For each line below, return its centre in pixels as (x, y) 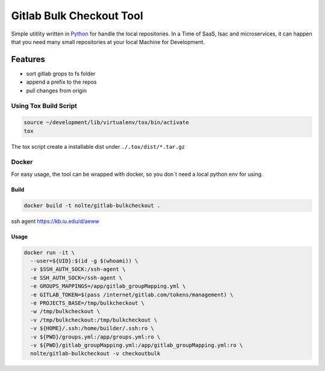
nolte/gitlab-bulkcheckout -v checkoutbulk (95, 354)
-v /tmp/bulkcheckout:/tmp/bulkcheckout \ (94, 320)
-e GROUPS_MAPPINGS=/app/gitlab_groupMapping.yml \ (108, 286)
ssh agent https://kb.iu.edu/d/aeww (55, 221)
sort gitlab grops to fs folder (61, 73)
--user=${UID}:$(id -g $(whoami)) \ (84, 261)
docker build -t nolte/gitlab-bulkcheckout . (92, 205)
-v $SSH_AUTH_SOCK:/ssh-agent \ (78, 269)
